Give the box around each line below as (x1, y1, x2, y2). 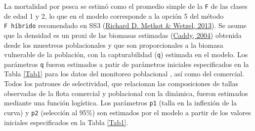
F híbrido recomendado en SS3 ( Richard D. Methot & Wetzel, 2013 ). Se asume (4, 20, 247, 31)
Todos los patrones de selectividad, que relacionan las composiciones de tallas (4, 78, 238, 88)
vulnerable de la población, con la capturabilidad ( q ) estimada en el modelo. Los (4, 49, 248, 60)
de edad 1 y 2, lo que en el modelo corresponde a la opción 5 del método (4, 10, 224, 21)
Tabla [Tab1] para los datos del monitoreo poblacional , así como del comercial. (4, 68, 245, 79)
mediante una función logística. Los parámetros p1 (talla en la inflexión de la (4, 98, 237, 108)
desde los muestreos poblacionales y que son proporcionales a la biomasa (4, 39, 223, 50)
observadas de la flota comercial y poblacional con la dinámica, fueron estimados (4, 88, 248, 98)
